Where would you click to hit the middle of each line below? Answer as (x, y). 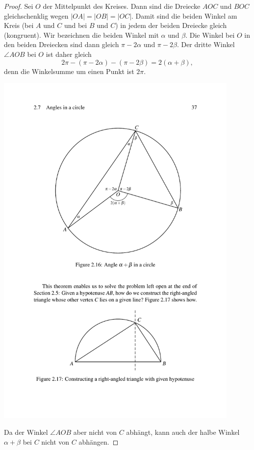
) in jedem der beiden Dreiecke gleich (171, 25)
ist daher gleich (69, 54)
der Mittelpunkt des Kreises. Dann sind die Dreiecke (122, 6)
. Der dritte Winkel (206, 44)
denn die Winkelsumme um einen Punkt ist (69, 71)
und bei (76, 25)
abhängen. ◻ (99, 441)
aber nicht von (95, 432)
